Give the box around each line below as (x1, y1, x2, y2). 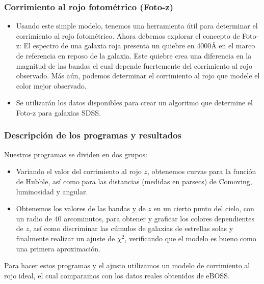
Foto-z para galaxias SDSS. (16, 107, 101, 118)
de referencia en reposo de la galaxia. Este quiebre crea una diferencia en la (16, 50, 252, 61)
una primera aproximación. (16, 243, 100, 253)
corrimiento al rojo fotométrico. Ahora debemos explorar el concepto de (16, 30, 240, 41)
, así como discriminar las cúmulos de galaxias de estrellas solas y (29, 223, 233, 234)
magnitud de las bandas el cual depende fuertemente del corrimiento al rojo (16, 60, 252, 71)
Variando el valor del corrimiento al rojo (16, 166, 142, 177)
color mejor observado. (16, 80, 87, 91)
